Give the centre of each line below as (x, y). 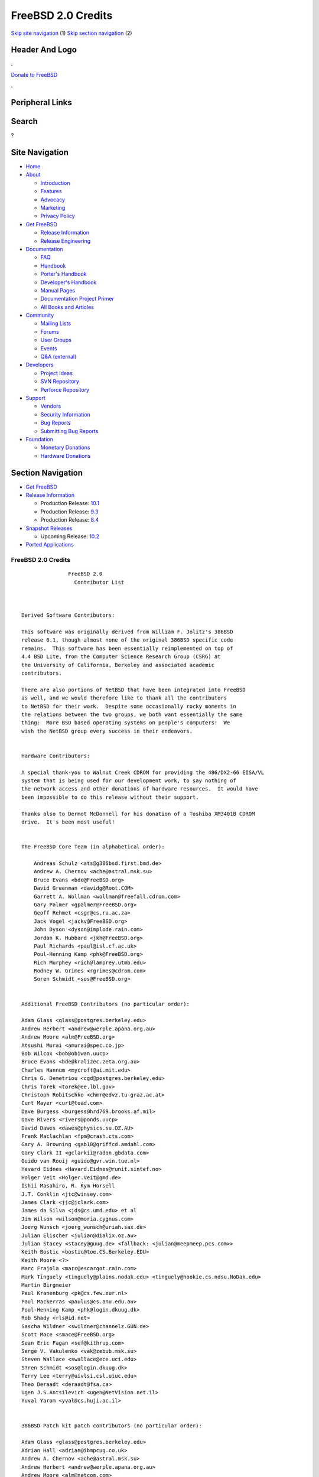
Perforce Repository (65, 389)
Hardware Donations (66, 456)
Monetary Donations (65, 448)
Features (51, 191)
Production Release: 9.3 (69, 512)
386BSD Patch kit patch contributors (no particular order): (112, 1426)
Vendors (51, 406)
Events (49, 348)
